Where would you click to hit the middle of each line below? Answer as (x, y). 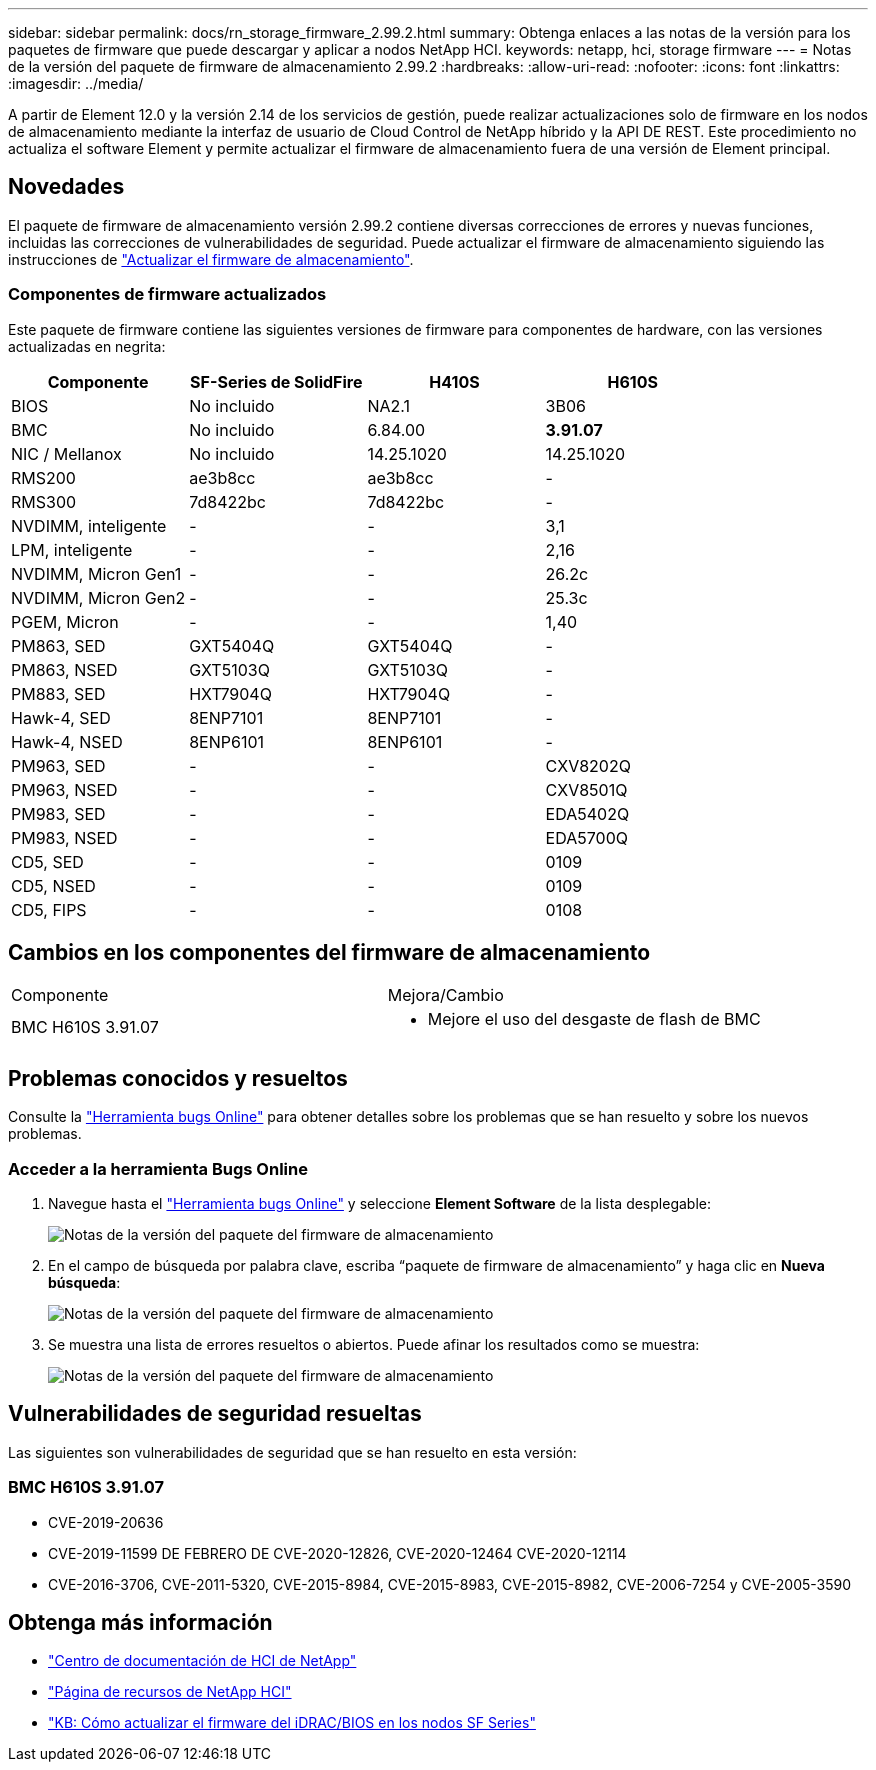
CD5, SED (47, 861)
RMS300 (44, 501)
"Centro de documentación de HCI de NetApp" (202, 1661)
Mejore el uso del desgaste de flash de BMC (594, 1019)
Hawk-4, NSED (67, 741)
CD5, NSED (53, 885)
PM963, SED (58, 765)
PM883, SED (58, 693)
